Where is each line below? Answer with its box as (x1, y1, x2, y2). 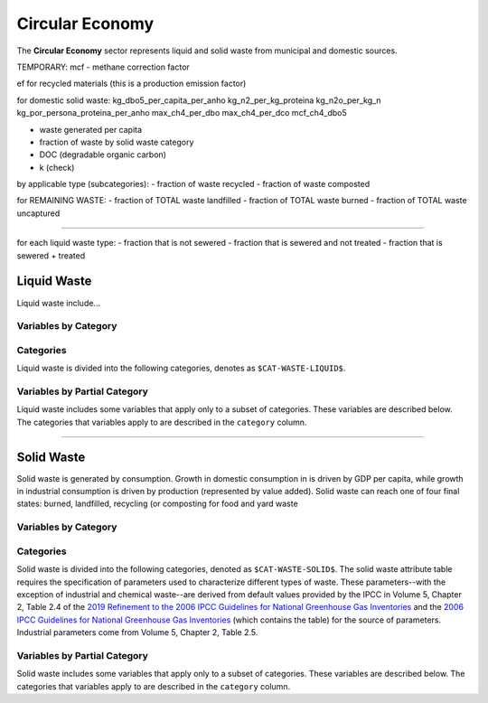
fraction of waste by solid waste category (39, 136, 194, 147)
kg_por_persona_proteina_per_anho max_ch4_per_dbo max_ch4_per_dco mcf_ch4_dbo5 (16, 108, 347, 118)
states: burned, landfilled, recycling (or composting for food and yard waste (16, 498, 298, 510)
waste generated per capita (39, 124, 143, 135)
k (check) (39, 162, 75, 173)
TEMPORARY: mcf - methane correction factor (16, 61, 190, 72)
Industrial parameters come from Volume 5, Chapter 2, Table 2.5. (16, 627, 258, 638)
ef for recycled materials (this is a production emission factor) (16, 78, 247, 89)
